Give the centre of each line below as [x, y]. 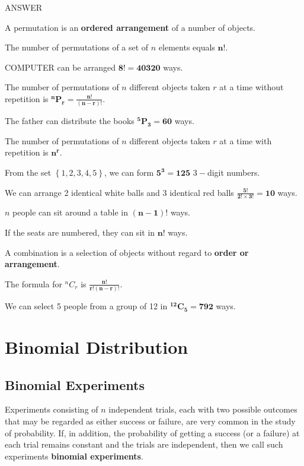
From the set [28, 172]
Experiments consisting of [52, 409]
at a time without [252, 87]
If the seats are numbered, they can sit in [80, 232]
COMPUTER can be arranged [60, 67]
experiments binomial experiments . [74, 456]
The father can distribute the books [70, 121]
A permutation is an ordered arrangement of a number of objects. [130, 27]
